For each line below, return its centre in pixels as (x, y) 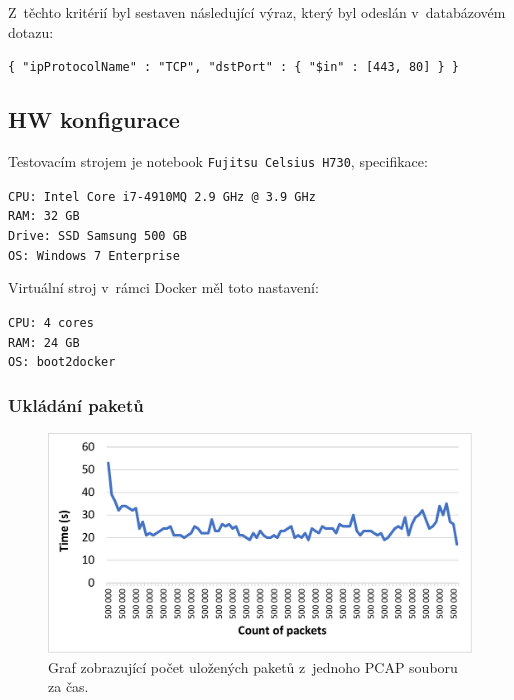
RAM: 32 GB (44, 216)
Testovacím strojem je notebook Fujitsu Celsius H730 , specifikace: (218, 161)
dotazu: (31, 31)
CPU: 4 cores (51, 322)
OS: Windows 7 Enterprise (94, 255)
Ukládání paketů (76, 404)
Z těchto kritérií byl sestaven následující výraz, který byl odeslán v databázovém (257, 12)
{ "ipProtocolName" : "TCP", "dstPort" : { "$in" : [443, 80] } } (234, 67)
